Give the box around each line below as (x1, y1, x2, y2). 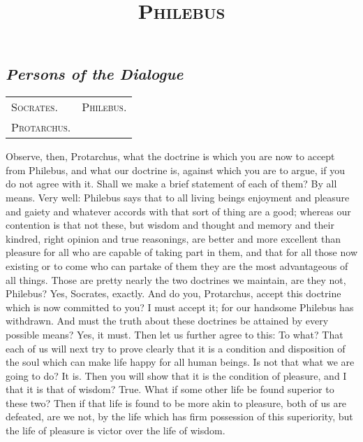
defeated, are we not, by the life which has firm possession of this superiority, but (6, 409, 353, 424)
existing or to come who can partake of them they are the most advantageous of (6, 258, 348, 273)
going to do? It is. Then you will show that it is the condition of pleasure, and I (6, 368, 347, 383)
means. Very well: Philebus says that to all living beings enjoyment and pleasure (6, 190, 350, 204)
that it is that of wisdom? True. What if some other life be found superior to (6, 382, 334, 397)
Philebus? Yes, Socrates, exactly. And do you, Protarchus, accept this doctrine (6, 286, 341, 301)
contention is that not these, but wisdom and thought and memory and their (6, 218, 334, 232)
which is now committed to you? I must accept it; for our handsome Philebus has (6, 299, 354, 314)
